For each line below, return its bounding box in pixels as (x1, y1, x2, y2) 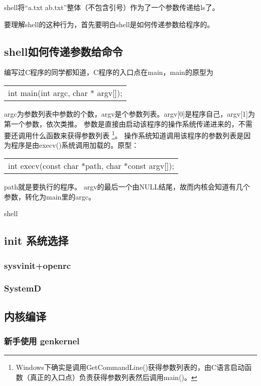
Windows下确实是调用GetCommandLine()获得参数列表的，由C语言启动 (16, 362, 245, 372)
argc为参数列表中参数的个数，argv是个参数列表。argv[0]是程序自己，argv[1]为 (4, 108, 255, 119)
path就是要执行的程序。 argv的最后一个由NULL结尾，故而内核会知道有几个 (4, 181, 250, 192)
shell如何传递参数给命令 (4, 43, 123, 59)
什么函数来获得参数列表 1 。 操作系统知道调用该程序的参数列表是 (32, 129, 244, 140)
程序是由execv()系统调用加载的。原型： (11, 140, 139, 150)
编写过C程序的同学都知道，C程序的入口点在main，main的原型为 (4, 67, 213, 77)
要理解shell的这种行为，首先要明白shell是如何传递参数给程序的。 (4, 19, 214, 29)
